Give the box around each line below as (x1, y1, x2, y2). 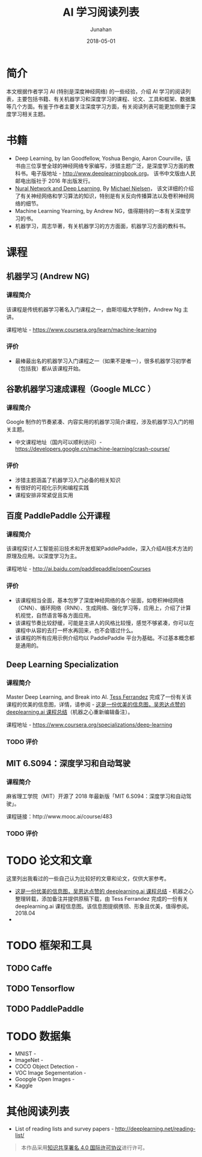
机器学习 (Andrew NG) (6, 271, 90, 281)
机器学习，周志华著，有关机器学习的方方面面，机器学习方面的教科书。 (14, 222, 189, 229)
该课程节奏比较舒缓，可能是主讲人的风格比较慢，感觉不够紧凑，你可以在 (14, 619, 194, 626)
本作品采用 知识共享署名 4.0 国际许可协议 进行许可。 (20, 1144, 148, 1152)
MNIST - (14, 1050, 37, 1057)
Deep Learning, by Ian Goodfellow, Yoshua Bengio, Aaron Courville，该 (14, 155, 191, 162)
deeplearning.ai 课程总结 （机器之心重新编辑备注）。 (6, 708, 133, 716)
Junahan (90, 25, 112, 33)
